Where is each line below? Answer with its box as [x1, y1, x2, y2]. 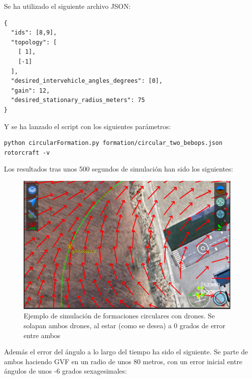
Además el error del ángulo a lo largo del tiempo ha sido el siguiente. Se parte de [4, 346, 248, 357]
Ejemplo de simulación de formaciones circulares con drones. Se [24, 310, 215, 321]
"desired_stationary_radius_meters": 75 [11, 97, 145, 104]
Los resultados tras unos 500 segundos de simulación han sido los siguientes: [4, 164, 233, 174]
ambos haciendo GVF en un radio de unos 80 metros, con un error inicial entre [4, 356, 243, 366]
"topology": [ [11, 38, 57, 46]
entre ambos [24, 330, 61, 340]
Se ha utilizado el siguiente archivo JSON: [4, 1, 131, 11]
